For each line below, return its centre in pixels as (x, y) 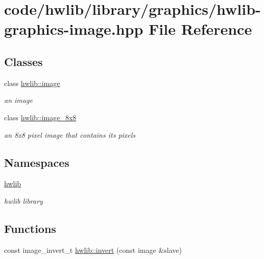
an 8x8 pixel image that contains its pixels (70, 134)
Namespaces (37, 162)
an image (18, 100)
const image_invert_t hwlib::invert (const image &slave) (93, 250)
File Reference (200, 29)
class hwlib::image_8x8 (40, 117)
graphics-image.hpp (74, 29)
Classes (23, 61)
